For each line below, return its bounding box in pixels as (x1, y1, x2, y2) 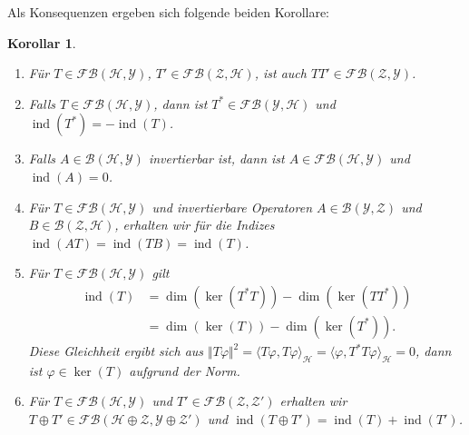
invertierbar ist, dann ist (148, 149, 285, 168)
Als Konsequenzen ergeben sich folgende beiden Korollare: (7, 3, 330, 21)
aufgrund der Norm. (129, 361, 240, 380)
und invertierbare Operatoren (151, 197, 312, 216)
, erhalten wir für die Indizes (114, 215, 275, 234)
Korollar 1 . (7, 33, 76, 52)
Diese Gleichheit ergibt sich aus (28, 341, 204, 360)
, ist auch (254, 64, 307, 83)
